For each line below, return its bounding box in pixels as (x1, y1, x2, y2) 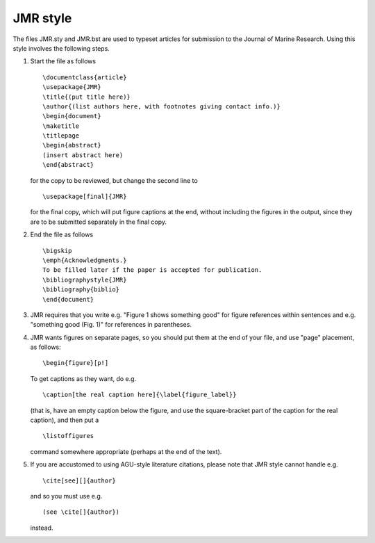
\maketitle (42, 122, 80, 130)
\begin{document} (42, 112, 101, 120)
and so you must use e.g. (30, 492, 103, 500)
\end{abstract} (42, 161, 94, 169)
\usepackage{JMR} (42, 83, 101, 91)
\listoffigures (42, 432, 94, 440)
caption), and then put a (30, 416, 99, 424)
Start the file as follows (30, 57, 97, 65)
